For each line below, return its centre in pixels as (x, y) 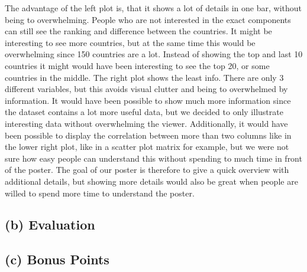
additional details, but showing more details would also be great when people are (151, 181)
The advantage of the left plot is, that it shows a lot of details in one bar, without (153, 8)
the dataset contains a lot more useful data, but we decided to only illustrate (144, 112)
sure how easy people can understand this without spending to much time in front (153, 158)
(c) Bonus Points (57, 259)
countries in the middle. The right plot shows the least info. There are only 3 (144, 77)
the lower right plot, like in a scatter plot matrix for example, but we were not (147, 147)
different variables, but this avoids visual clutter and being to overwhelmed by (146, 89)
